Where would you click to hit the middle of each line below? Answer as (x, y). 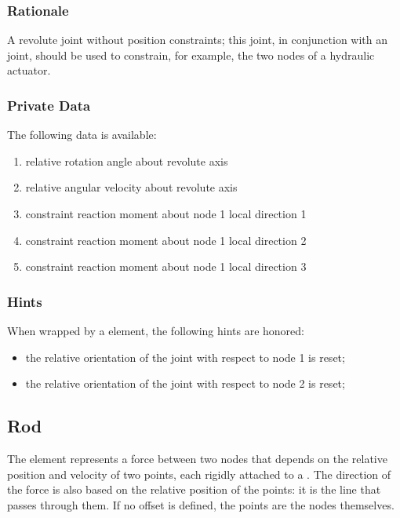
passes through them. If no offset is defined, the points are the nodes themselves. (201, 504)
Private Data (49, 105)
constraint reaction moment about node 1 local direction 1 (166, 213)
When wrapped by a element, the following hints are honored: (156, 330)
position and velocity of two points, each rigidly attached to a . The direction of (199, 474)
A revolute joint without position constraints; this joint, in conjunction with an (198, 40)
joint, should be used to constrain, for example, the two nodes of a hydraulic (191, 55)
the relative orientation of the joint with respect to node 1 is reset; (185, 357)
